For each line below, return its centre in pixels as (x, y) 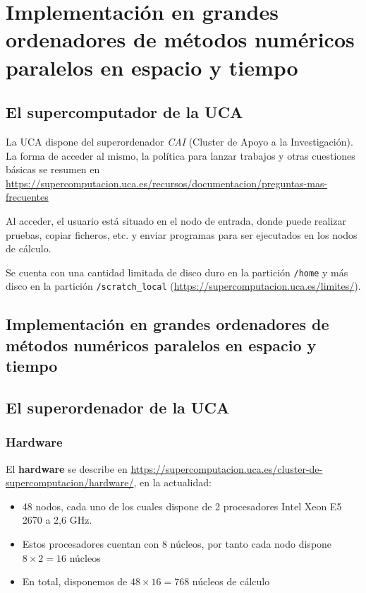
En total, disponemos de (75, 581)
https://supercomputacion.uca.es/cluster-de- (227, 468)
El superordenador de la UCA (118, 407)
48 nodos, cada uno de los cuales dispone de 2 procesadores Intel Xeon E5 (182, 506)
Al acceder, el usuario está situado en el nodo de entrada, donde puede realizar (176, 220)
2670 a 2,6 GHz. (57, 520)
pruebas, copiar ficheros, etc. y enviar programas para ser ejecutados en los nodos (182, 234)
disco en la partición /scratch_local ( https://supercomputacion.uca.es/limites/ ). (183, 286)
